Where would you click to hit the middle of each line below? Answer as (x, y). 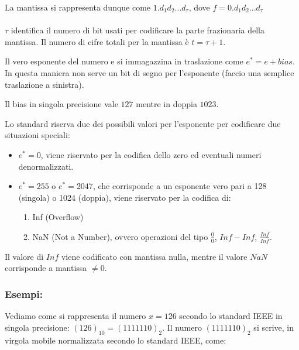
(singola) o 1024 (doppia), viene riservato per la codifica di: (125, 197)
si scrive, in (274, 327)
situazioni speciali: (37, 135)
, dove (199, 7)
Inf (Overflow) (58, 217)
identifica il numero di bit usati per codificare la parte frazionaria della (138, 30)
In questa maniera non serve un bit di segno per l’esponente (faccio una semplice (149, 72)
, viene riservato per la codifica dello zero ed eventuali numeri (151, 154)
